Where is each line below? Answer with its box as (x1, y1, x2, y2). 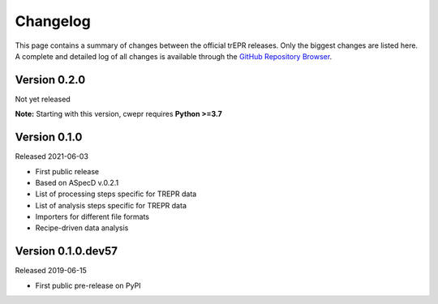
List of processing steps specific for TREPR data (35, 189, 197, 199)
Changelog (15, 12, 91, 30)
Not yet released (15, 94, 71, 104)
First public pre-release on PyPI (35, 280, 141, 290)
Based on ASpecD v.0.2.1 (35, 178, 119, 187)
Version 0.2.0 (15, 73, 86, 87)
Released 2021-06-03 (15, 152, 89, 161)
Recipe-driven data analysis (35, 223, 129, 233)
